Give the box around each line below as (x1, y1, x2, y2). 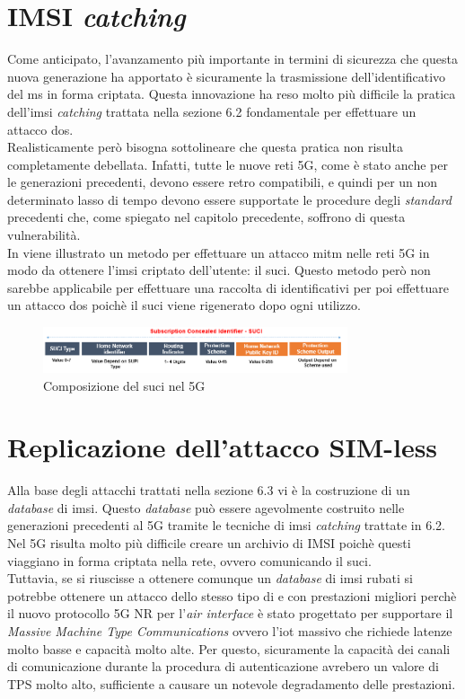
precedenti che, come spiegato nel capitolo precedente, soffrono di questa (7, 208, 406, 226)
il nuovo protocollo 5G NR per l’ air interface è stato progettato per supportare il (7, 604, 453, 623)
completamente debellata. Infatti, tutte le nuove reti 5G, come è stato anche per (7, 155, 448, 173)
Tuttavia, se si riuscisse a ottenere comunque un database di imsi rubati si (7, 569, 413, 588)
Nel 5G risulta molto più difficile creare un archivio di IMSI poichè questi (7, 534, 411, 553)
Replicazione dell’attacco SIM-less (7, 429, 438, 465)
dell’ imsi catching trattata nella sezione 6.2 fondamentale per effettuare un (7, 102, 417, 120)
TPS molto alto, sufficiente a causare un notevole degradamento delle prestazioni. (7, 674, 456, 693)
